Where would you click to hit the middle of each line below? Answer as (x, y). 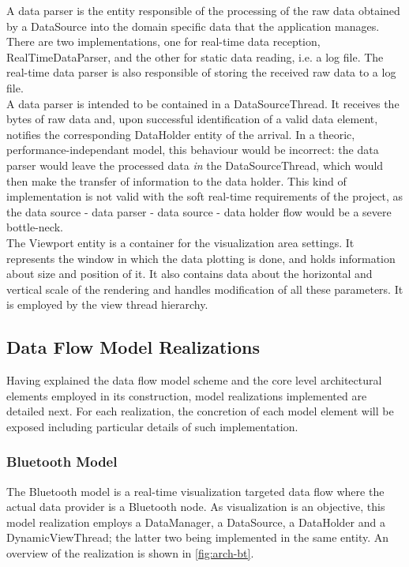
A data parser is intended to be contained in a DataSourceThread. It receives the (203, 103)
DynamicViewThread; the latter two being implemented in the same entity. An (198, 537)
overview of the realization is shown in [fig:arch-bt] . (130, 553)
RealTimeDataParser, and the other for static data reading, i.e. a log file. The (195, 56)
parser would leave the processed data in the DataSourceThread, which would (195, 165)
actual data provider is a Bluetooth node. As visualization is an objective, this (196, 507)
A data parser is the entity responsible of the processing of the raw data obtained (203, 10)
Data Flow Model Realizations (133, 347)
